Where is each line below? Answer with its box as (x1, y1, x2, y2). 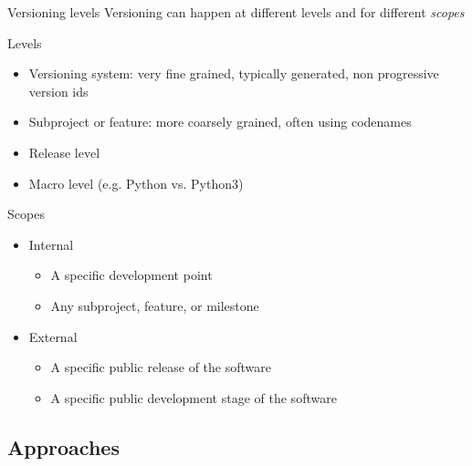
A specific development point (50, 265, 213, 285)
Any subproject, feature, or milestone (50, 295, 259, 315)
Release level (28, 142, 100, 161)
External (28, 326, 78, 346)
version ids (28, 81, 89, 100)
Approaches (7, 432, 120, 461)
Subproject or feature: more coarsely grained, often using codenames (28, 112, 412, 131)
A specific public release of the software (50, 357, 271, 377)
